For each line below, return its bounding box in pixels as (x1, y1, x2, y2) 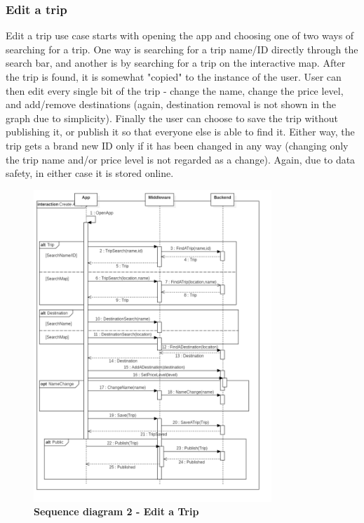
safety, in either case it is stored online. (6, 166, 174, 180)
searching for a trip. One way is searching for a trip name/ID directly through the (6, 41, 358, 56)
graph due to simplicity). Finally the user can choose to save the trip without (6, 110, 338, 125)
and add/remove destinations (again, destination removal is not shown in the (6, 97, 337, 112)
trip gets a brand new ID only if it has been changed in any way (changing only (6, 138, 349, 152)
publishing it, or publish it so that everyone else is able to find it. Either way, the (6, 124, 355, 139)
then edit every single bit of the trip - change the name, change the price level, (6, 83, 344, 98)
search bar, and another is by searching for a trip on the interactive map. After (6, 55, 346, 70)
